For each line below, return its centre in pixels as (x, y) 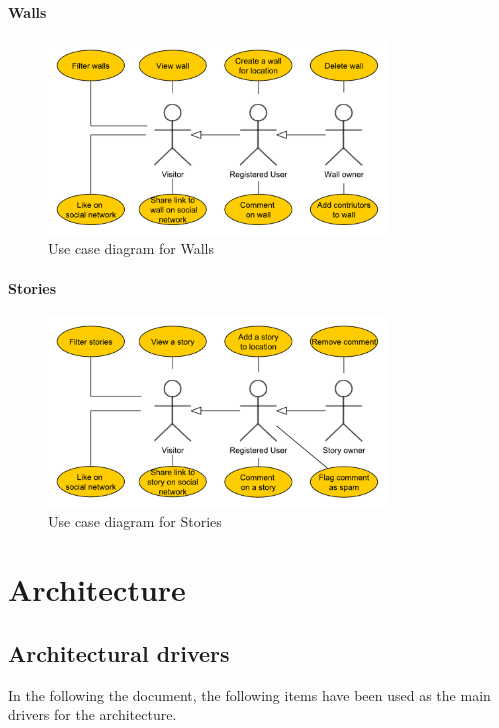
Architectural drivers (119, 652)
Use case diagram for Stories (135, 520)
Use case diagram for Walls (131, 248)
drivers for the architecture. (92, 714)
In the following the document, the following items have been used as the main (249, 694)
